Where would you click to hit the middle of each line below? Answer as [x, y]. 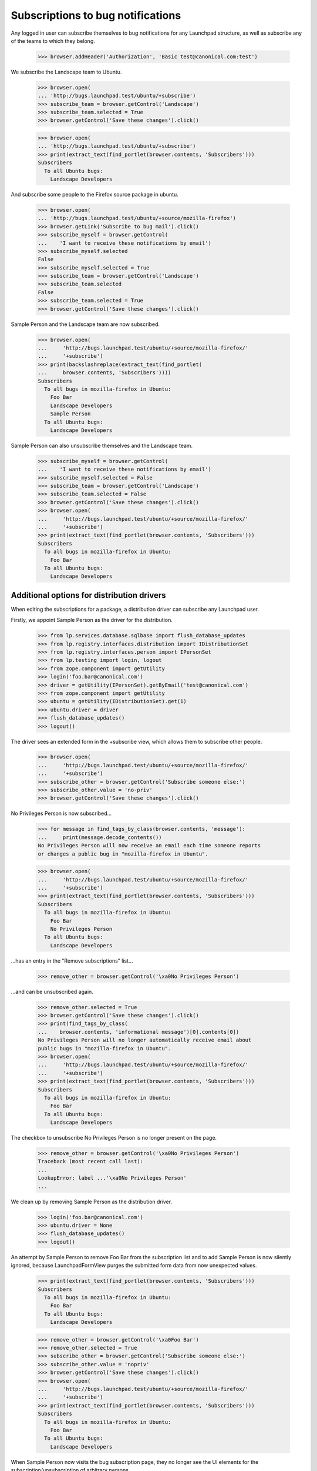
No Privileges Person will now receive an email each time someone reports [149, 846]
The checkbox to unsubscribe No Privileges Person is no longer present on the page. [114, 1138]
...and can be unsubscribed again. [52, 991]
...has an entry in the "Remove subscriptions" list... [72, 961]
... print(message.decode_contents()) [100, 837]
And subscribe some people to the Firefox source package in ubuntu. [95, 194]
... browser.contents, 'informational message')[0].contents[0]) [139, 1032]
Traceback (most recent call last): [91, 1162]
